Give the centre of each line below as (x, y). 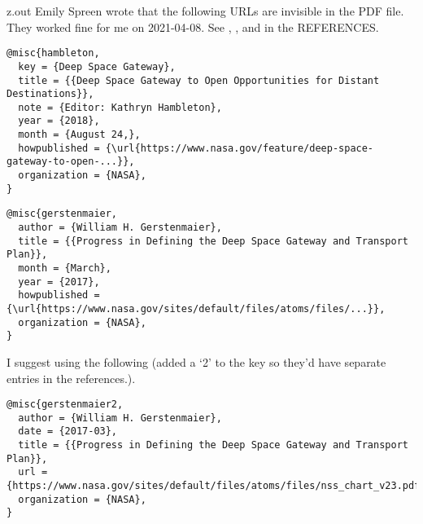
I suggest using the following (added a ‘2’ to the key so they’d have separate (196, 361)
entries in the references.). (71, 378)
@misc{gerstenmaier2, (65, 405)
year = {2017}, (59, 282)
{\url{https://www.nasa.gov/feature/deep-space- (240, 148)
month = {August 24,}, (79, 135)
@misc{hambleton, (53, 53)
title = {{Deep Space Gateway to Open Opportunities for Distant (199, 80)
